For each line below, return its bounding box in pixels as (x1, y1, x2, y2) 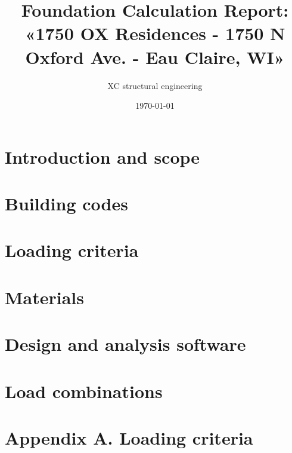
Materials (5, 284, 85, 309)
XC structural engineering (107, 79, 203, 91)
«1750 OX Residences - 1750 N (24, 21, 285, 45)
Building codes (5, 191, 128, 216)
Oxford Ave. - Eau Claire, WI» (25, 44, 285, 69)
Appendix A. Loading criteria (5, 425, 253, 449)
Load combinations (5, 378, 163, 403)
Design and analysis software (5, 332, 246, 356)
